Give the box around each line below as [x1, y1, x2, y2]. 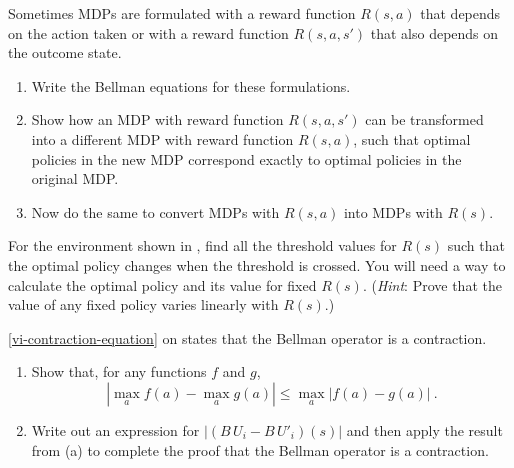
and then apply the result [346, 419, 503, 440]
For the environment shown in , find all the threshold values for [8, 235, 397, 256]
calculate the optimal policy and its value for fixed [8, 274, 317, 295]
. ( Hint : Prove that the [362, 274, 502, 295]
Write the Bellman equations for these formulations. [31, 75, 351, 96]
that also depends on [370, 22, 499, 43]
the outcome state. [8, 42, 122, 63]
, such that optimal [353, 128, 471, 149]
